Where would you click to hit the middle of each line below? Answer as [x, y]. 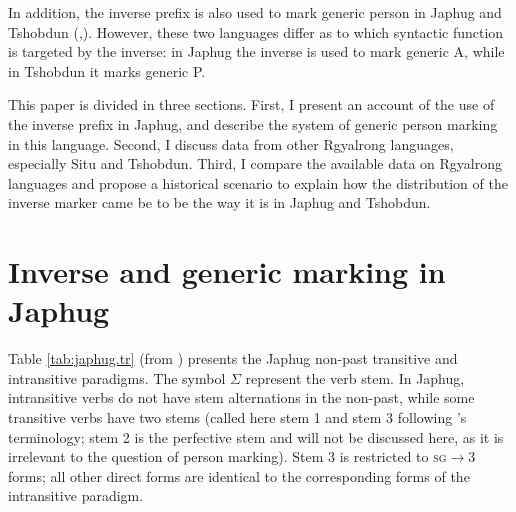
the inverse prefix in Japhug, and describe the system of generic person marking [253, 123]
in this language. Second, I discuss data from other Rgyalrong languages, [231, 143]
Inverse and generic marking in [227, 271]
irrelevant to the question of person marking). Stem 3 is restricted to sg [227, 456]
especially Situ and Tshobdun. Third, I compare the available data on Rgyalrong [255, 163]
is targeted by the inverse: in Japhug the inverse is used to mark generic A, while [256, 51]
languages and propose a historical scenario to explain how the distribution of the [258, 182]
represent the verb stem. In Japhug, [355, 377]
